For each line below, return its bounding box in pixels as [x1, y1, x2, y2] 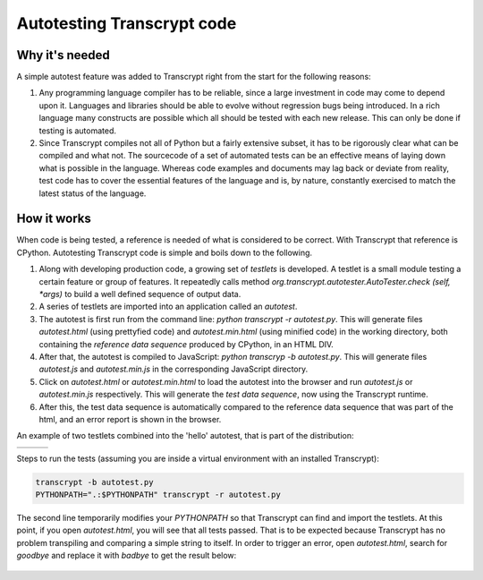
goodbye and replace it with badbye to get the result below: [16, 550, 237, 561]
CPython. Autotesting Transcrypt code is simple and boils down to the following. [16, 247, 313, 258]
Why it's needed [16, 47, 111, 63]
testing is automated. [38, 125, 116, 136]
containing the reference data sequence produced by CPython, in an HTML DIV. [38, 338, 335, 349]
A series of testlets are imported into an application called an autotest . [38, 301, 298, 312]
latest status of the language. [38, 188, 147, 199]
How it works [16, 211, 91, 226]
